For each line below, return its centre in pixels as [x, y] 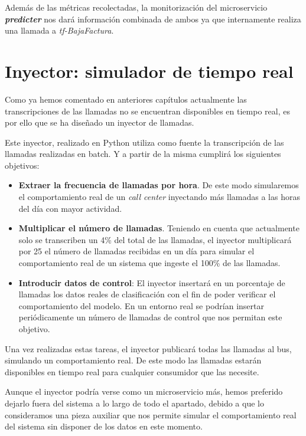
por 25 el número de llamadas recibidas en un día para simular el [136, 251]
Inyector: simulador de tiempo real [149, 71]
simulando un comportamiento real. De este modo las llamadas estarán [133, 360]
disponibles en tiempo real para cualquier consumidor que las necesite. [132, 371]
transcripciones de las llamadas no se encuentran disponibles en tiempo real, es [147, 111]
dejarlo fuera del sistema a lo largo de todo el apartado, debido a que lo [134, 403]
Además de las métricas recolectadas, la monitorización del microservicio [136, 7]
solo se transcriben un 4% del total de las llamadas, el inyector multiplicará [155, 239]
